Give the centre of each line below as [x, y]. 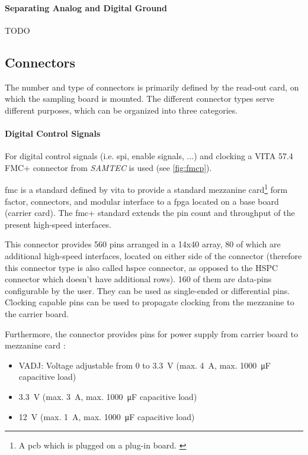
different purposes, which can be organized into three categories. [121, 110]
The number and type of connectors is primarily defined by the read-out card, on [152, 87]
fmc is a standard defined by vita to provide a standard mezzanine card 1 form [146, 189]
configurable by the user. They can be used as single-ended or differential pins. [147, 290]
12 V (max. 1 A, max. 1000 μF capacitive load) [107, 416]
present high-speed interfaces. [58, 224]
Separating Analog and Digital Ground [86, 7]
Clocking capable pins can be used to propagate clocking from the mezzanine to [150, 302]
